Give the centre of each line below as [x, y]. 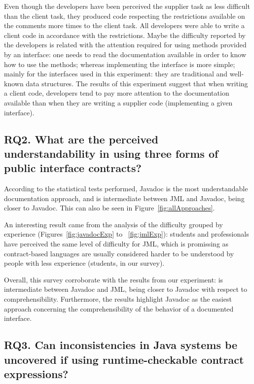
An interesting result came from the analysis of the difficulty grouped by [113, 224]
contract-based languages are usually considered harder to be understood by [119, 253]
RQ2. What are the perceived [81, 139]
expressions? [36, 374]
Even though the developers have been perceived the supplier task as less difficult [127, 6]
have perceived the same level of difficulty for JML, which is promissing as [116, 244]
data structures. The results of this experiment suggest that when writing [137, 83]
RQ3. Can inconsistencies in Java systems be [121, 345]
